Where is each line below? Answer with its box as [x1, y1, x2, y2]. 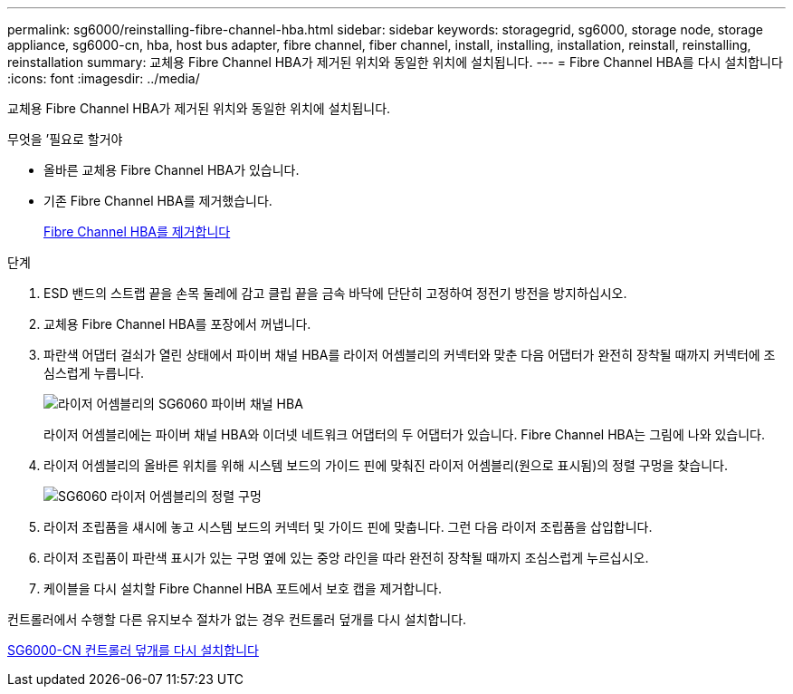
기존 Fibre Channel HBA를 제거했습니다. [43, 193, 272, 208]
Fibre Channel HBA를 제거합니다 [43, 224, 231, 239]
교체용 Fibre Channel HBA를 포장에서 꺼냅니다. [43, 316, 311, 332]
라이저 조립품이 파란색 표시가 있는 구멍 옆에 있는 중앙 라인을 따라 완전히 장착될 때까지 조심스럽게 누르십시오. [43, 550, 649, 565]
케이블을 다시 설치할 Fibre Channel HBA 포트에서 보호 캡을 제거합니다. [43, 581, 442, 596]
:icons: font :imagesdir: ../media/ [7, 71, 200, 86]
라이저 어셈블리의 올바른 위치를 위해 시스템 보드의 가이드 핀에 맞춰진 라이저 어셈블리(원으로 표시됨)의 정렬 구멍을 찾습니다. [43, 458, 728, 473]
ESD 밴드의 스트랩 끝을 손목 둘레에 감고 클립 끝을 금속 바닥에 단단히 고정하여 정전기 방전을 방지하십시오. [43, 285, 627, 301]
